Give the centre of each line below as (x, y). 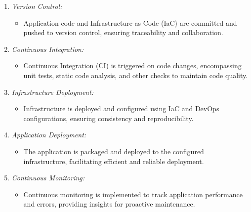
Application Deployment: (49, 135)
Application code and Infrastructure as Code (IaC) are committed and (130, 22)
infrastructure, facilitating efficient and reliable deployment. (114, 161)
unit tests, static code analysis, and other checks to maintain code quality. (136, 75)
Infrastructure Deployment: (53, 92)
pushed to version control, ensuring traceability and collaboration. (123, 32)
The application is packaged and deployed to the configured (114, 151)
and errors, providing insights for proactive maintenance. (109, 204)
